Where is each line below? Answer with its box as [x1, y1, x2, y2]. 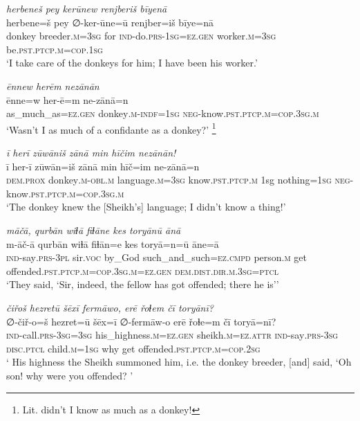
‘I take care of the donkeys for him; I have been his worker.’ [6, 55, 258, 70]
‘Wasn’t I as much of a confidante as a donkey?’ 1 [6, 120, 216, 136]
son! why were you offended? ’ [6, 368, 133, 382]
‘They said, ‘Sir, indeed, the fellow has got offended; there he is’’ [6, 277, 279, 292]
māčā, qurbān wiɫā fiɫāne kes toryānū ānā [6, 222, 181, 237]
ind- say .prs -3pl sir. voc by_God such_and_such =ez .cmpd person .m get [6, 250, 307, 265]
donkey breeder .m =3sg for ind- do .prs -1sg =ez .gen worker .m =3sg [6, 28, 276, 43]
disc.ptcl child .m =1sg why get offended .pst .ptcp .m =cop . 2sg [6, 341, 260, 355]
